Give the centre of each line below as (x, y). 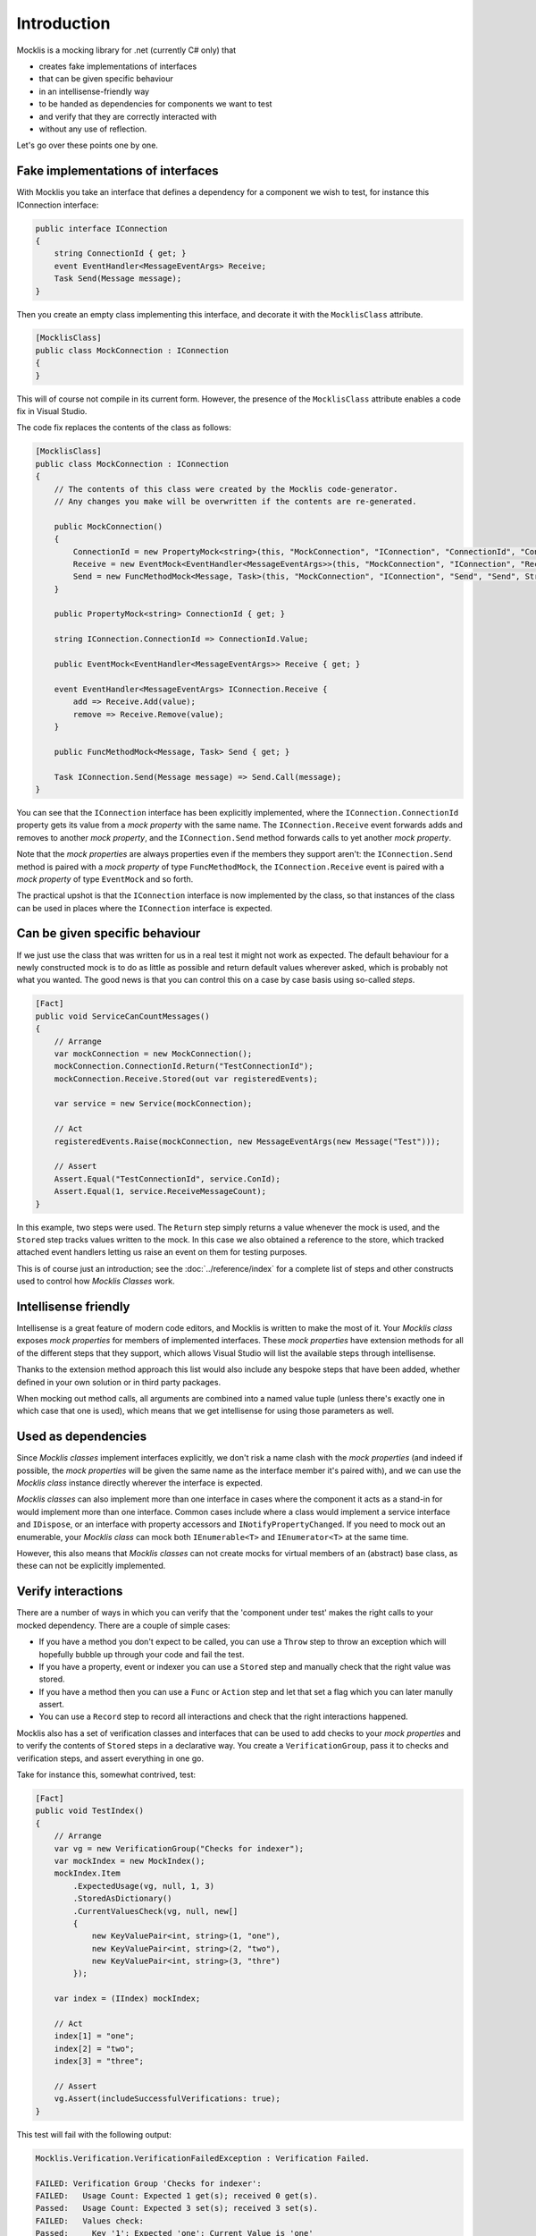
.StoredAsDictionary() (123, 1899)
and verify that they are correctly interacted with (128, 116)
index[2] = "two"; (94, 2049)
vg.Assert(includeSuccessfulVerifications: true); (167, 2099)
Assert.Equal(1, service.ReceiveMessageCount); (160, 1191)
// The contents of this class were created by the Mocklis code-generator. (226, 489)
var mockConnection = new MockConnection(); (153, 1054)
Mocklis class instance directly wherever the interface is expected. (140, 1483)
